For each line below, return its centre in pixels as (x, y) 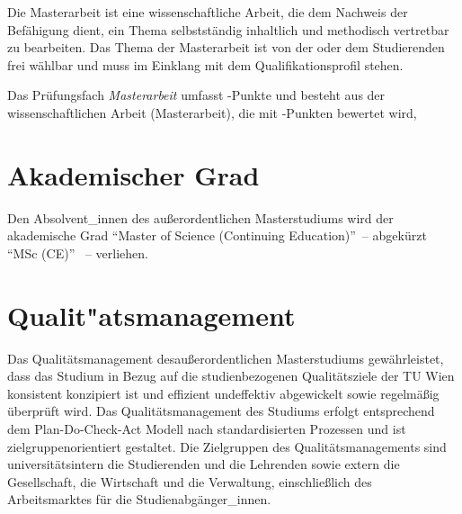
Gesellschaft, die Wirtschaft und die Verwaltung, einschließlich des (190, 481)
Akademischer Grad (133, 174)
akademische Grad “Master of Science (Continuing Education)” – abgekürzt (217, 235)
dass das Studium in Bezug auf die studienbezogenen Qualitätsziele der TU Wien (231, 376)
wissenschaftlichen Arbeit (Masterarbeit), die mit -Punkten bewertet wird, (212, 112)
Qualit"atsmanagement (151, 315)
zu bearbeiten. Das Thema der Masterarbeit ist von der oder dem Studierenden (226, 47)
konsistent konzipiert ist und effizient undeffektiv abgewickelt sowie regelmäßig (223, 393)
